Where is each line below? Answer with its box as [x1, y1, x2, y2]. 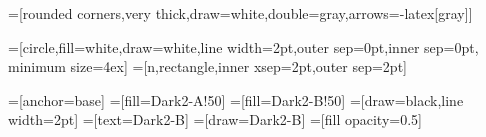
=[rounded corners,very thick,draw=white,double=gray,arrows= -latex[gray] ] [8, 3, 473, 23]
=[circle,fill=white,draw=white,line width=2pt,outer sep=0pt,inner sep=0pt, [8, 36, 479, 57]
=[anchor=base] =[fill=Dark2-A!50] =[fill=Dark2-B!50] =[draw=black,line [8, 89, 464, 110]
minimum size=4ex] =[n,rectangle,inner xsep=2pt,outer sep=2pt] [8, 56, 407, 77]
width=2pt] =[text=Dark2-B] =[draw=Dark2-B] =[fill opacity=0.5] [8, 109, 422, 130]
